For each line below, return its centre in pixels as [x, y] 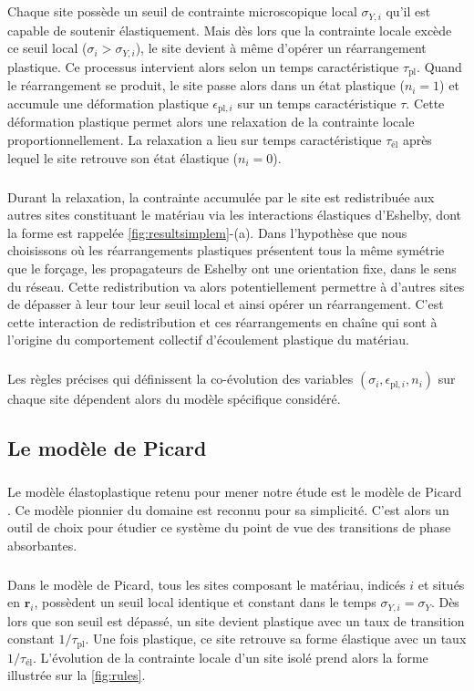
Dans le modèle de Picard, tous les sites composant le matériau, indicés [206, 584]
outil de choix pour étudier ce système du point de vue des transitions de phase [229, 527]
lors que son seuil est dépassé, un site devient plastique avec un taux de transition [236, 620]
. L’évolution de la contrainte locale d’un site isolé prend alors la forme [230, 657]
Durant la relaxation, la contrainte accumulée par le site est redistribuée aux [221, 196]
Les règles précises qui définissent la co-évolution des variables [180, 379]
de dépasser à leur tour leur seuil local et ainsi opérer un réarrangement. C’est [226, 304]
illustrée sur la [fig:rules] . [77, 675]
